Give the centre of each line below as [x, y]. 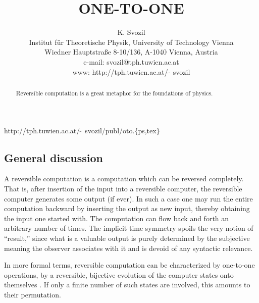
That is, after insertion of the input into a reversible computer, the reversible [123, 188]
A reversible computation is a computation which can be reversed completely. [124, 179]
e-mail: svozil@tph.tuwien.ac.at [131, 61]
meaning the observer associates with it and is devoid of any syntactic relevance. [128, 248]
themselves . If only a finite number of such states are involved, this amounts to [127, 285]
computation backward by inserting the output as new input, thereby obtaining [127, 208]
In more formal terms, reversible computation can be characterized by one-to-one [129, 265]
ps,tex [147, 130]
